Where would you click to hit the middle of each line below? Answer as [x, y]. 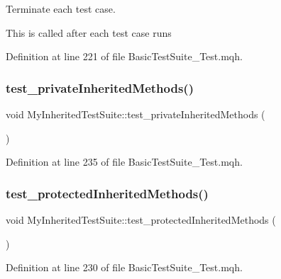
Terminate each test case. [61, 8]
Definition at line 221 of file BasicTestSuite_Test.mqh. [124, 56]
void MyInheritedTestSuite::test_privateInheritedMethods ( [136, 114]
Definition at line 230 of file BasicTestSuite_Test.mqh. [124, 267]
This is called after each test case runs [89, 32]
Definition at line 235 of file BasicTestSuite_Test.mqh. [124, 162]
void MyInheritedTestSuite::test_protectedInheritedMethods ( [141, 220]
